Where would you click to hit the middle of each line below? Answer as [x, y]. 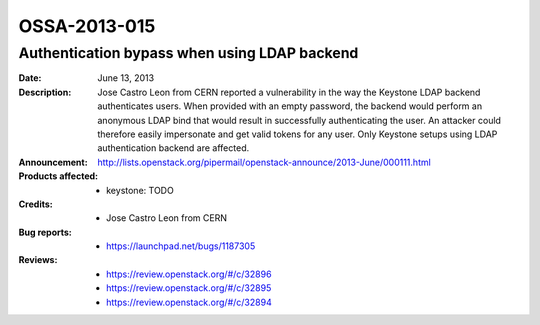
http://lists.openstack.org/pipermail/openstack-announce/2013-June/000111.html [264, 162]
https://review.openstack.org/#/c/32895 [189, 288]
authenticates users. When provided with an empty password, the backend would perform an [290, 106]
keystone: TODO [140, 190]
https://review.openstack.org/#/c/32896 [189, 274]
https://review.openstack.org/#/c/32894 [189, 302]
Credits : [36, 204]
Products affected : [58, 176]
